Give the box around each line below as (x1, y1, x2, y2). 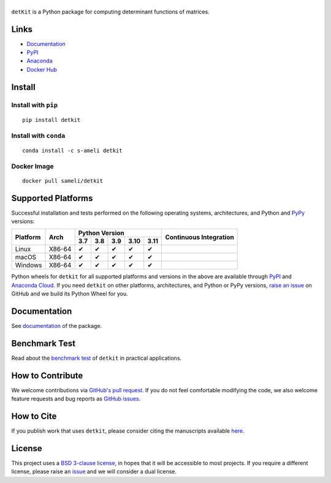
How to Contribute (11, 370, 83, 381)
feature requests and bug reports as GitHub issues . (11, 395, 141, 403)
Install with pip (11, 101, 58, 109)
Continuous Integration (165, 233, 234, 241)
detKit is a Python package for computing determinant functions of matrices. (11, 8, 210, 15)
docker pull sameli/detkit (22, 177, 104, 184)
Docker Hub (26, 66, 58, 73)
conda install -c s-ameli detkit (22, 147, 123, 154)
